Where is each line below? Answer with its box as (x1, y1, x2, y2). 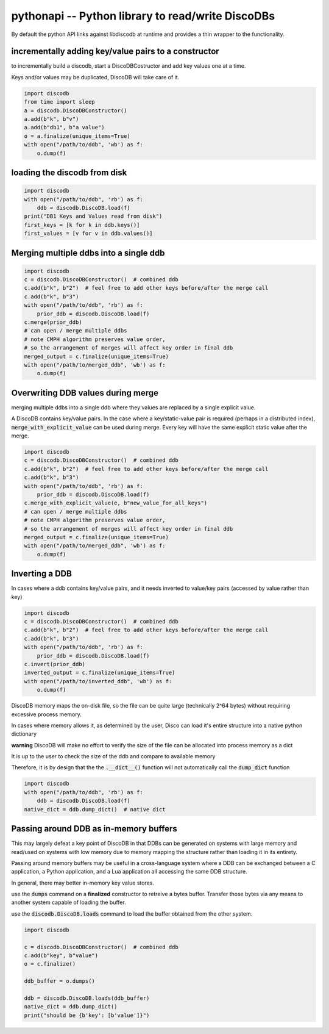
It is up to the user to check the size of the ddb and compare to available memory (11, 753, 216, 760)
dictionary (11, 730, 37, 738)
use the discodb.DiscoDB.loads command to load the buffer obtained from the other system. (11, 910, 253, 917)
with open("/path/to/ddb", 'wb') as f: (24, 141, 143, 148)
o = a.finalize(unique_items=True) (24, 132, 130, 140)
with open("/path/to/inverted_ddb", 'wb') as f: (24, 678, 172, 684)
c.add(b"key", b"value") (24, 952, 99, 959)
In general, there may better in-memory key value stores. (11, 879, 155, 886)
